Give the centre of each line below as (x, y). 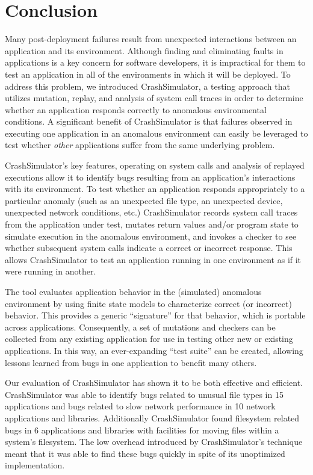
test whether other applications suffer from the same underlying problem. (140, 145)
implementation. (35, 465)
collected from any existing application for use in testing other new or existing (149, 339)
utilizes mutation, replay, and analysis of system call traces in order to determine (154, 98)
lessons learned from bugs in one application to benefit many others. (131, 362)
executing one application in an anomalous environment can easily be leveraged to (156, 133)
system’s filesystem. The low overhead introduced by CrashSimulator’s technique (154, 442)
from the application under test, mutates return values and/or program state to (152, 224)
